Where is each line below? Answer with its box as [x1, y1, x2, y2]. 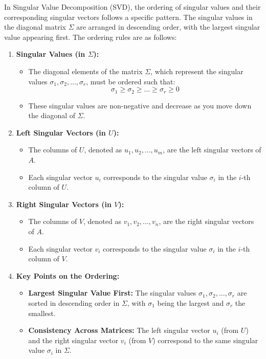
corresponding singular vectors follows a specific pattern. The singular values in [4, 11, 253, 22]
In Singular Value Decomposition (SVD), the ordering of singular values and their [4, 2, 261, 12]
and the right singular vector [28, 334, 119, 345]
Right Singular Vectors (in [16, 198, 112, 209]
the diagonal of [28, 110, 75, 121]
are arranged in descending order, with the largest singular [76, 21, 260, 32]
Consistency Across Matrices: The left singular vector [28, 325, 210, 335]
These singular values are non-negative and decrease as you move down [28, 100, 252, 110]
